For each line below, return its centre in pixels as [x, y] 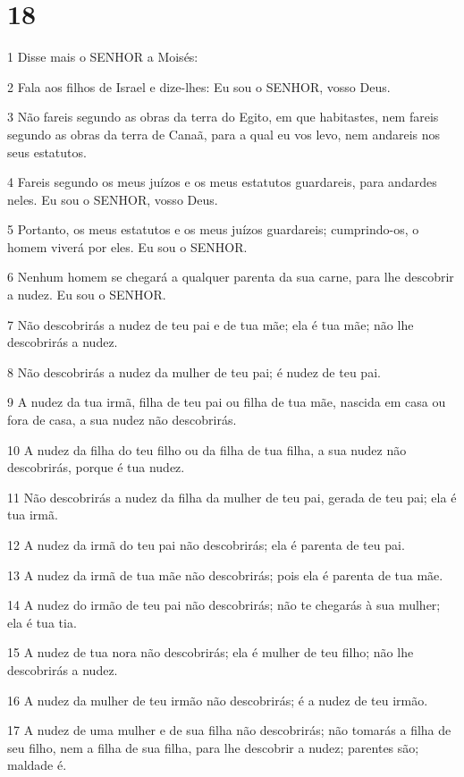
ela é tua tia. [42, 622]
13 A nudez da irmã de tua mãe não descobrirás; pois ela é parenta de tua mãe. [225, 574]
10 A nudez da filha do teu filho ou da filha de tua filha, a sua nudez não [207, 449]
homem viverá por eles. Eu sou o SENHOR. [127, 246]
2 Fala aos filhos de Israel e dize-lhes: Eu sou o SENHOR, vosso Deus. [199, 86]
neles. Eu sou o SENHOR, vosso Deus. [113, 199]
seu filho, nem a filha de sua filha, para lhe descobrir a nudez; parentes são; [213, 747]
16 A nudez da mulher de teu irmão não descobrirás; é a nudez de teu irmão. [218, 700]
